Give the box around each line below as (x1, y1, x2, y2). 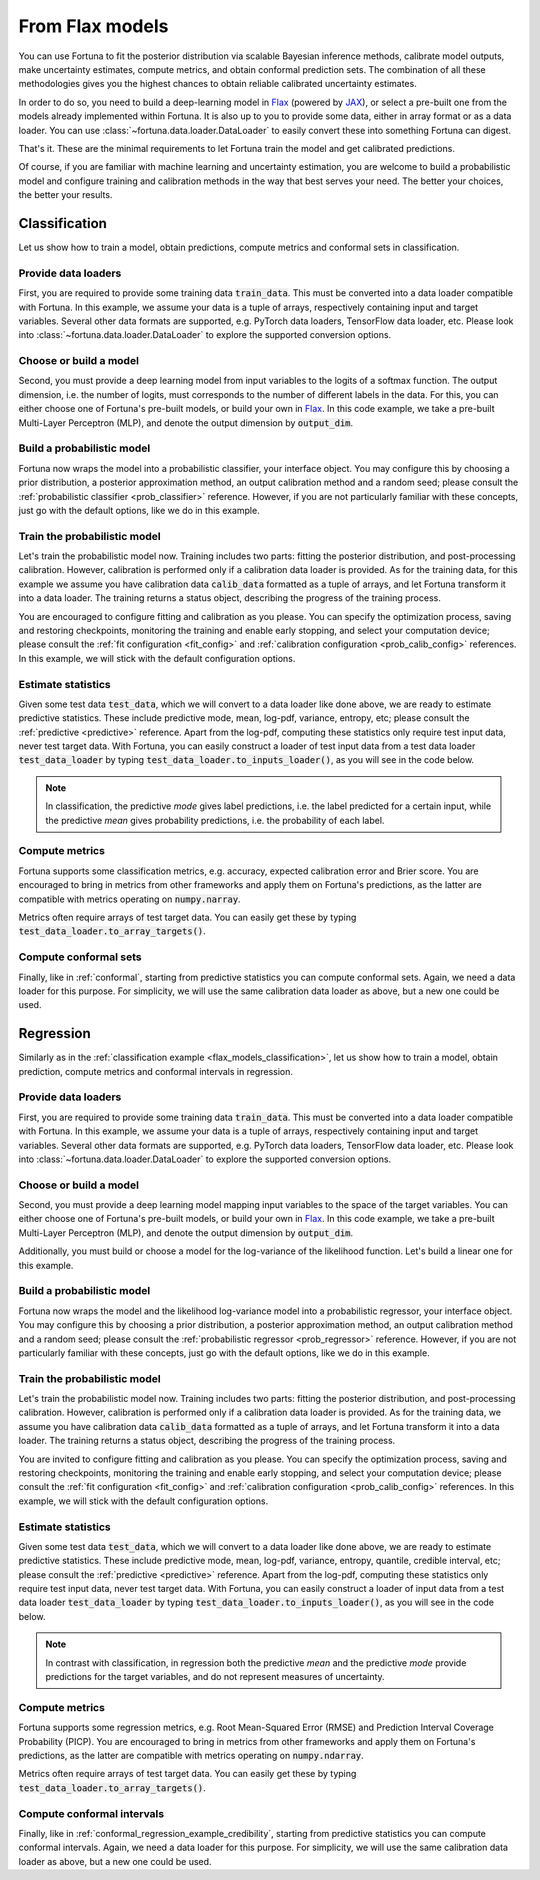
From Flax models (18, 15, 169, 37)
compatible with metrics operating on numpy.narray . (18, 893, 241, 905)
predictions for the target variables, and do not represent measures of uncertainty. (45, 1671, 385, 1683)
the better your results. (18, 189, 113, 201)
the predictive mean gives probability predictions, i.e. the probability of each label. (45, 814, 385, 826)
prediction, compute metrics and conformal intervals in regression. (18, 1065, 294, 1077)
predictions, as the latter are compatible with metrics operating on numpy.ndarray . (18, 1749, 364, 1761)
